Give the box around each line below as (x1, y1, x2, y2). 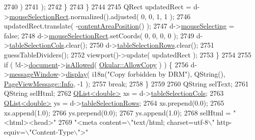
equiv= (4, 126, 26, 137)
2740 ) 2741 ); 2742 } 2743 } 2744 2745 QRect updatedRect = (4, 1, 192, 11)
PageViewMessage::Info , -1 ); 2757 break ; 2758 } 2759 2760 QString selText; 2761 (4, 78, 249, 88)
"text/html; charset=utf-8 (131, 117, 208, 127)
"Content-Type (29, 126, 74, 137)
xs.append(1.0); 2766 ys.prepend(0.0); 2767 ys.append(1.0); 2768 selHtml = (4, 107, 231, 117)
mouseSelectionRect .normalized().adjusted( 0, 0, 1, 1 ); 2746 (9, 11, 191, 21)
